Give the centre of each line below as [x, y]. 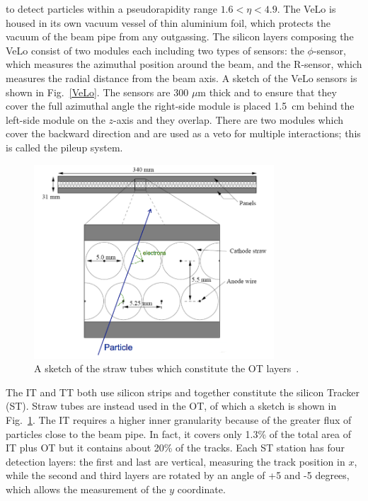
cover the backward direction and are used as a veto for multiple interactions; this [183, 133]
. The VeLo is [306, 8]
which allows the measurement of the [86, 489]
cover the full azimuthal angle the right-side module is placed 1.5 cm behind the [180, 106]
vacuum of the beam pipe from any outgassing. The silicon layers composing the [180, 36]
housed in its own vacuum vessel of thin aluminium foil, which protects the [168, 22]
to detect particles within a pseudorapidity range [111, 8]
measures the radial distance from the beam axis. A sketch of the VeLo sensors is [182, 77]
